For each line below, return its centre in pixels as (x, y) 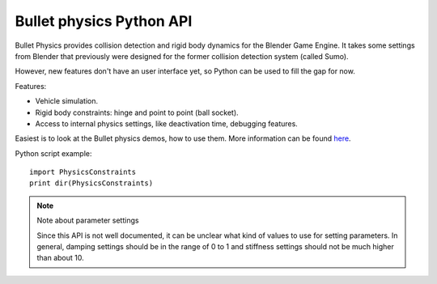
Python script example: (53, 153)
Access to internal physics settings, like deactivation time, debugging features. (167, 123)
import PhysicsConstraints (83, 172)
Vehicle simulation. (67, 101)
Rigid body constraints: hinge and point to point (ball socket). (137, 112)
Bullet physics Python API (104, 21)
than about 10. (60, 258)
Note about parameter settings (88, 220)
